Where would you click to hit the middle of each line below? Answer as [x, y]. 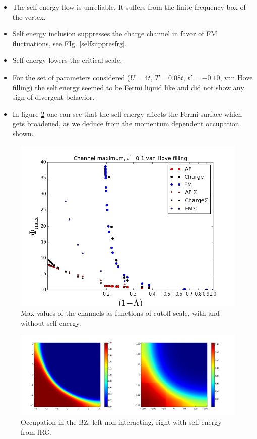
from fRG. [37, 432]
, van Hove [236, 77]
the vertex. [29, 16]
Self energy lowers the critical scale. [67, 60]
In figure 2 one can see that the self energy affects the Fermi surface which [127, 114]
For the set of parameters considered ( [71, 77]
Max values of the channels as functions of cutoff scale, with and [120, 313]
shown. [23, 133]
